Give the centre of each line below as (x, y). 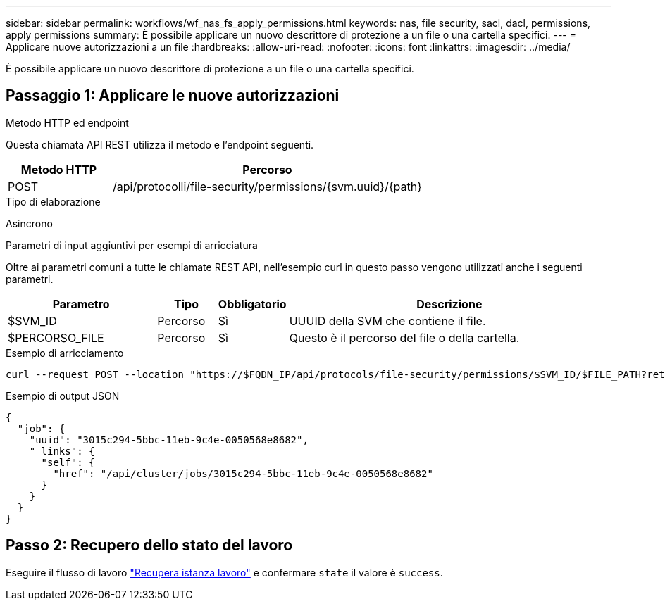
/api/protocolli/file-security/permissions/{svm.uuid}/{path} (267, 186)
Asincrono (29, 223)
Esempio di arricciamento (65, 353)
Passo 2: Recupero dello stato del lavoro (149, 545)
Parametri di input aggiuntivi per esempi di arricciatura (132, 245)
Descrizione (449, 304)
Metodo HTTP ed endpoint (67, 122)
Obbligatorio (252, 304)
